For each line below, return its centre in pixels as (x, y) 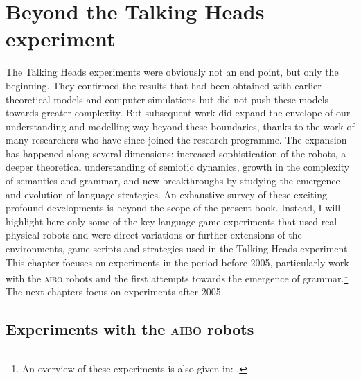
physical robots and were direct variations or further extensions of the (154, 235)
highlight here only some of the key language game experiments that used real (171, 221)
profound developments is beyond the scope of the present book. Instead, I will (173, 208)
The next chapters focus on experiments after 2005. (115, 292)
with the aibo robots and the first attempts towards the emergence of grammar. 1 (177, 277)
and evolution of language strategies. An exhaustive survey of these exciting (167, 194)
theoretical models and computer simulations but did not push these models (167, 99)
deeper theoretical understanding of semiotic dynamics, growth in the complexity (178, 167)
